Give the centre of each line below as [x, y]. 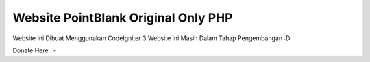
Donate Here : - [35, 50]
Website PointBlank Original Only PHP [123, 18]
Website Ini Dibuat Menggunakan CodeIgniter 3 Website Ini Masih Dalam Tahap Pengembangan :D [151, 38]
